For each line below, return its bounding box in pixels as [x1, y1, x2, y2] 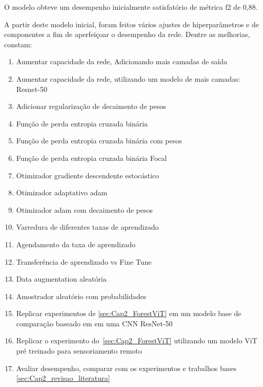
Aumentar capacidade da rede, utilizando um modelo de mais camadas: [16, 73, 240, 84]
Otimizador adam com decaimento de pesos [16, 204, 153, 215]
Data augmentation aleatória [16, 273, 107, 284]
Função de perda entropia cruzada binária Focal [16, 152, 167, 163]
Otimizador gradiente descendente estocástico [16, 170, 159, 180]
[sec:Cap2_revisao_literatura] [16, 373, 110, 383]
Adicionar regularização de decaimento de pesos [16, 101, 166, 112]
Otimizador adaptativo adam [16, 187, 108, 198]
